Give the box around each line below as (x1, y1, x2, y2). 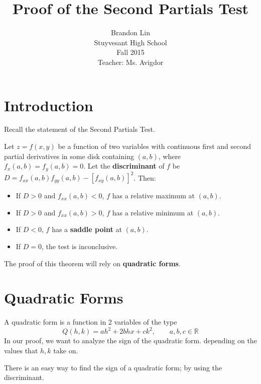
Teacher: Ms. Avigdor (97, 56, 164, 67)
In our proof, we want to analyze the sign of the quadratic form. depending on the (4, 335, 257, 346)
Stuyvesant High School (94, 37, 167, 47)
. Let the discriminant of (83, 161, 165, 171)
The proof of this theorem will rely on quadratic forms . (4, 258, 181, 268)
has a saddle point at (52, 224, 122, 235)
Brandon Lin (111, 27, 150, 38)
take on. (53, 345, 78, 355)
